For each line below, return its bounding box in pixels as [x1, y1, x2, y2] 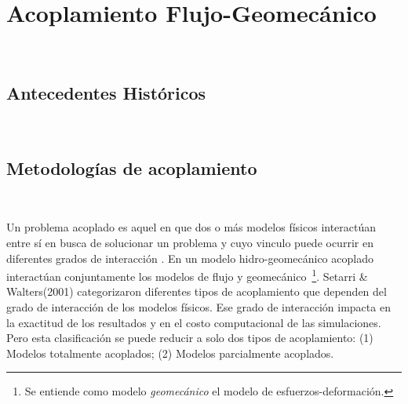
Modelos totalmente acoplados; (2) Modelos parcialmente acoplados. [6, 344, 334, 361]
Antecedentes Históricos [6, 81, 206, 105]
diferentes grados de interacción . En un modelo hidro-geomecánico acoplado [6, 249, 373, 266]
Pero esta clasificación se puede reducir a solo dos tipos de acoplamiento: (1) [6, 329, 373, 346]
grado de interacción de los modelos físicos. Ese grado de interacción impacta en [6, 298, 391, 315]
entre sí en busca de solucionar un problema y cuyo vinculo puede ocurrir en [6, 234, 373, 250]
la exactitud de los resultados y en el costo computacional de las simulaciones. [6, 314, 381, 330]
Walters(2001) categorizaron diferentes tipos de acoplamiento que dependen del [6, 283, 387, 300]
